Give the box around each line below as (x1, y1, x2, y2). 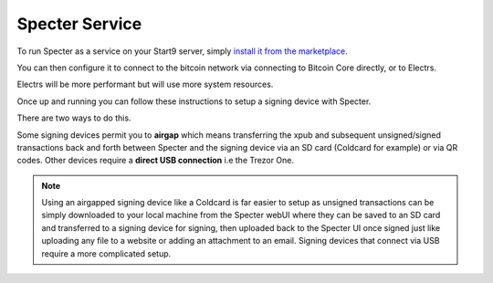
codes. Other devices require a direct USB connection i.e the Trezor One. (16, 155, 295, 166)
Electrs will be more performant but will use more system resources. (16, 79, 274, 90)
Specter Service (16, 14, 142, 34)
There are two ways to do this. (16, 112, 131, 123)
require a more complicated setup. (41, 247, 172, 259)
